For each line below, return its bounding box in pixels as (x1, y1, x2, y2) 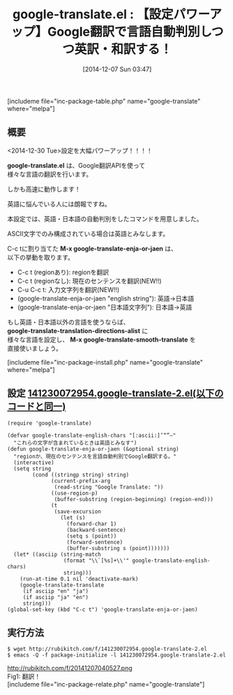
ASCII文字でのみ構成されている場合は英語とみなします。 (7, 229, 170, 238)
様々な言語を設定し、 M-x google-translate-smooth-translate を (7, 335, 197, 344)
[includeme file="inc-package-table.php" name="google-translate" (7, 97, 201, 105)
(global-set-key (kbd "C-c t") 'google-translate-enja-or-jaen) (7, 606, 198, 613)
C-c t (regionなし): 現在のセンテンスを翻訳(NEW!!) (17, 276, 162, 285)
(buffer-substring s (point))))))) (66, 545, 170, 552)
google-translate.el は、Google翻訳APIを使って (7, 161, 145, 169)
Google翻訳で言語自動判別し (47, 24, 211, 40)
